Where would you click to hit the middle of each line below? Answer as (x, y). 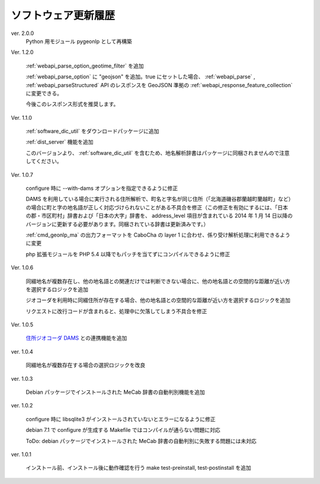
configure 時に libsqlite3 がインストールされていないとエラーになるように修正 (121, 419)
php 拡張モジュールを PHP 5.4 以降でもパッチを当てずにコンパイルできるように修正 (128, 254)
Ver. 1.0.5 (22, 325)
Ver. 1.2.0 (22, 52)
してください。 (44, 161)
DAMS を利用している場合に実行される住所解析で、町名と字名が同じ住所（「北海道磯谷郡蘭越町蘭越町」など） (159, 199)
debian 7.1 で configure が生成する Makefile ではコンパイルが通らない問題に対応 (123, 430)
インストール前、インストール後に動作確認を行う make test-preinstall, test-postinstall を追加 (138, 468)
